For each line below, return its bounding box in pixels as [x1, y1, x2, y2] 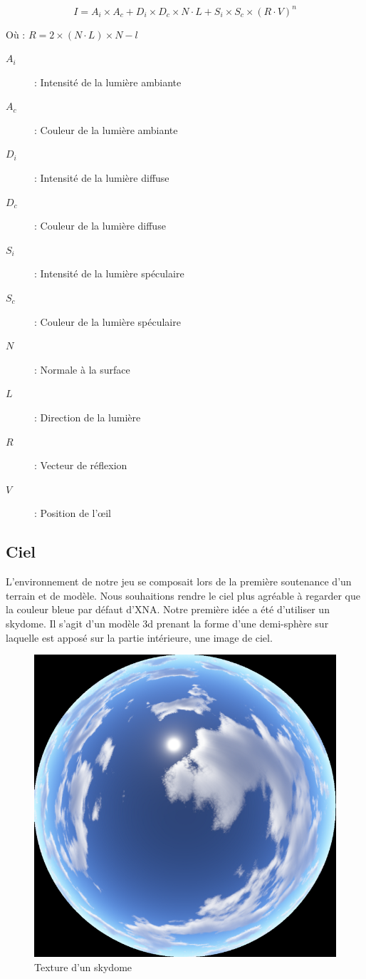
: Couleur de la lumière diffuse [34, 218, 166, 233]
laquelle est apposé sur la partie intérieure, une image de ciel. [6, 630, 273, 645]
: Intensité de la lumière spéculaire [34, 266, 184, 281]
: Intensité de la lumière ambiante [34, 74, 182, 89]
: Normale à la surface [34, 362, 130, 376]
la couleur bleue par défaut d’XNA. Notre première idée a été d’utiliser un [6, 602, 330, 617]
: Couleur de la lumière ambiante [34, 122, 178, 137]
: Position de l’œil [34, 506, 112, 521]
